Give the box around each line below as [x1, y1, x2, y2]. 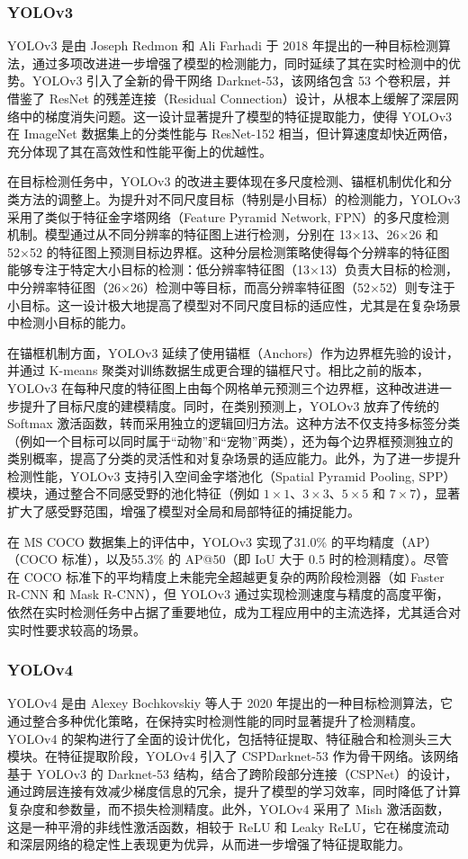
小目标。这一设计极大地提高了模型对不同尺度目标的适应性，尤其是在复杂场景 [7, 295, 461, 314]
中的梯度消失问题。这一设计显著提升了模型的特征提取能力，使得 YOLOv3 [19, 106, 453, 125]
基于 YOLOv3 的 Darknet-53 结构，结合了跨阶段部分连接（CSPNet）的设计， [7, 764, 458, 783]
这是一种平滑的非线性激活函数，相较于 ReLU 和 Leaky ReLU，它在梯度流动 [7, 817, 449, 836]
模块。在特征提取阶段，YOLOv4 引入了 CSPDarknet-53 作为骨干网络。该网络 [7, 747, 459, 765]
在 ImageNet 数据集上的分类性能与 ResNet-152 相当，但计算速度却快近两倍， [7, 124, 455, 143]
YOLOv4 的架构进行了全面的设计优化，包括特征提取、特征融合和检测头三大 [7, 729, 453, 747]
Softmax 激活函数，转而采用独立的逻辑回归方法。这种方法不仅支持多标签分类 [7, 414, 461, 433]
